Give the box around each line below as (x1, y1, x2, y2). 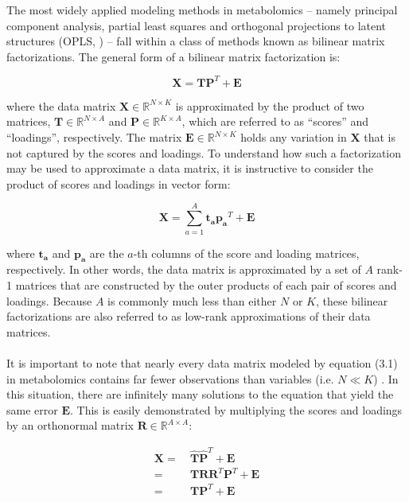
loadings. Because (6, 292, 92, 309)
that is (364, 129, 396, 146)
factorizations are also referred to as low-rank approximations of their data (6, 308, 371, 325)
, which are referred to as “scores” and (181, 113, 369, 130)
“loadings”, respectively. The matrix (6, 129, 182, 146)
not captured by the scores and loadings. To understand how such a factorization (6, 144, 402, 161)
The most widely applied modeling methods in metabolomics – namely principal (6, 2, 398, 18)
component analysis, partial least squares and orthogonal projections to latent (6, 17, 387, 33)
